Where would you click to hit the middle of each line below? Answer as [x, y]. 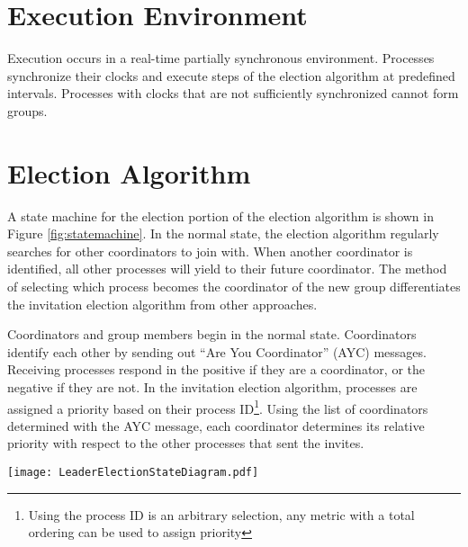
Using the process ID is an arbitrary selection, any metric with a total [221, 514]
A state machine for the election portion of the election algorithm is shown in [220, 215]
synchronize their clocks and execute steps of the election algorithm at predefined [231, 75]
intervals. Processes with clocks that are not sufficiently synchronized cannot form [233, 93]
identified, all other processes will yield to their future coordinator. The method [227, 269]
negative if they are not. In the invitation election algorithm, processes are [212, 386]
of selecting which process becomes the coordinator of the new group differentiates [234, 286]
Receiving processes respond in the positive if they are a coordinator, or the [216, 369]
